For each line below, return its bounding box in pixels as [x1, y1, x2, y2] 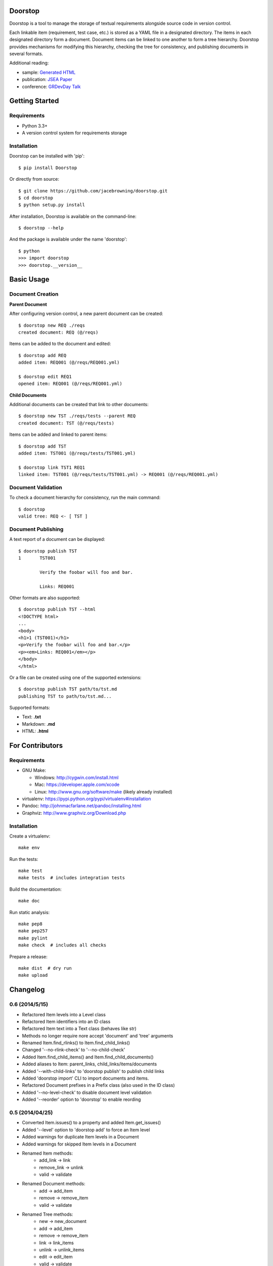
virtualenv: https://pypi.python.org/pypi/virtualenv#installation [22, 796, 151, 802]
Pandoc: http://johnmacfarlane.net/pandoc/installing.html [22, 803, 142, 809]
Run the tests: [9, 856, 38, 862]
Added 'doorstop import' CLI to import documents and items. [22, 1075, 149, 1081]
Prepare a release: [9, 954, 48, 960]
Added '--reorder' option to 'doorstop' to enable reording [22, 1096, 141, 1102]
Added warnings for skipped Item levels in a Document [22, 1141, 136, 1147]
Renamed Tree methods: [22, 1211, 73, 1217]
